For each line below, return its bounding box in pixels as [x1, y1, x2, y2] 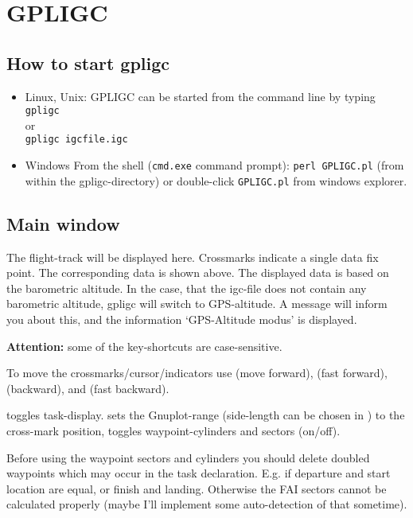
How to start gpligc [6, 50, 170, 75]
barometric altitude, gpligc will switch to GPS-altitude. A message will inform [6, 295, 388, 312]
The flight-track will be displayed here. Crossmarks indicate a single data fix [6, 248, 379, 265]
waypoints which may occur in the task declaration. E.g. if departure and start [6, 465, 391, 481]
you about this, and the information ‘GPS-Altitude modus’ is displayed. [6, 310, 357, 327]
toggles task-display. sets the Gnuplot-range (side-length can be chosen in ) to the [6, 407, 405, 423]
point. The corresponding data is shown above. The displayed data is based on [6, 264, 389, 281]
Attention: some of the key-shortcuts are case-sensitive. [6, 337, 282, 354]
